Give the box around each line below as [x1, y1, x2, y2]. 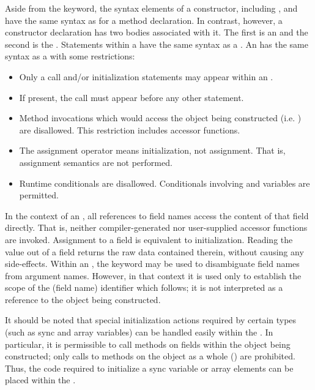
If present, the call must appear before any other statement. [19, 91, 244, 103]
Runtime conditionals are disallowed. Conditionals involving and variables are [19, 176, 310, 189]
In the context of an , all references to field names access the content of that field [5, 209, 309, 222]
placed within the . [5, 373, 76, 386]
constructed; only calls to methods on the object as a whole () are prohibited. [5, 350, 295, 362]
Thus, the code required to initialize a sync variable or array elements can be [5, 361, 294, 374]
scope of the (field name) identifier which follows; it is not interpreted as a [5, 281, 283, 294]
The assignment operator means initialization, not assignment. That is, [19, 144, 286, 157]
